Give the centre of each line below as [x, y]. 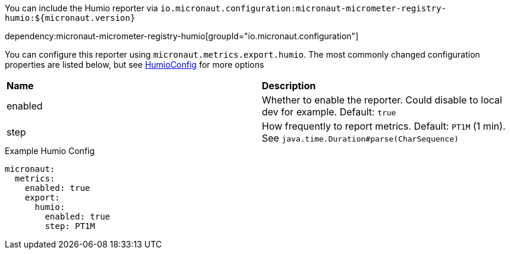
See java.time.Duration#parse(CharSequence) [360, 138]
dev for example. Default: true [329, 112]
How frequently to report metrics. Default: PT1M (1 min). [384, 126]
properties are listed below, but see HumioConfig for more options [134, 65]
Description [289, 86]
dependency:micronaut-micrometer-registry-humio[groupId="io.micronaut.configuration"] [182, 36]
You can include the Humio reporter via [82, 8]
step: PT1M [70, 226]
